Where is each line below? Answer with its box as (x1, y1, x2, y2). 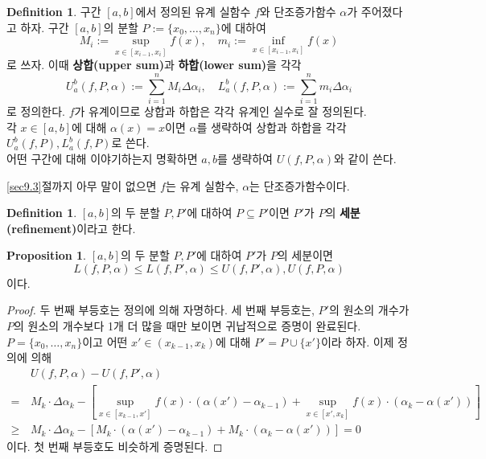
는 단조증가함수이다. (249, 177, 350, 194)
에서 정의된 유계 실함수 (135, 3, 251, 19)
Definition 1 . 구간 (6, 3, 101, 19)
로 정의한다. (6, 103, 65, 120)
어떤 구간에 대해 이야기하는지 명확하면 (6, 150, 198, 166)
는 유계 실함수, (165, 177, 239, 194)
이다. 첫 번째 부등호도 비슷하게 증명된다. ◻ (6, 438, 223, 455)
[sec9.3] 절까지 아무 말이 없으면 (6, 177, 157, 194)
